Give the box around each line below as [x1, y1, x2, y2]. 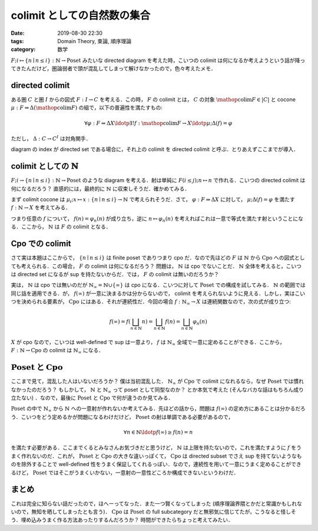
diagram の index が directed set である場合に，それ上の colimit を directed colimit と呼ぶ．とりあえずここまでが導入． [11, 146, 299, 153]
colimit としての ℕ [11, 161, 79, 171]
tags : [11, 37, 24, 44]
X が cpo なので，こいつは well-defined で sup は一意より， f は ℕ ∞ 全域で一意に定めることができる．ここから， [11, 339, 285, 347]
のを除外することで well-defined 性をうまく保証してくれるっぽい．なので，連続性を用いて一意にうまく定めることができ [11, 461, 302, 468]
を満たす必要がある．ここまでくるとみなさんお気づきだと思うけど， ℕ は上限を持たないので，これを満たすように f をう [11, 444, 302, 451]
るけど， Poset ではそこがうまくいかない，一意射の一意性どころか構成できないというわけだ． [11, 469, 239, 476]
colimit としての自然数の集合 [11, 9, 151, 22]
